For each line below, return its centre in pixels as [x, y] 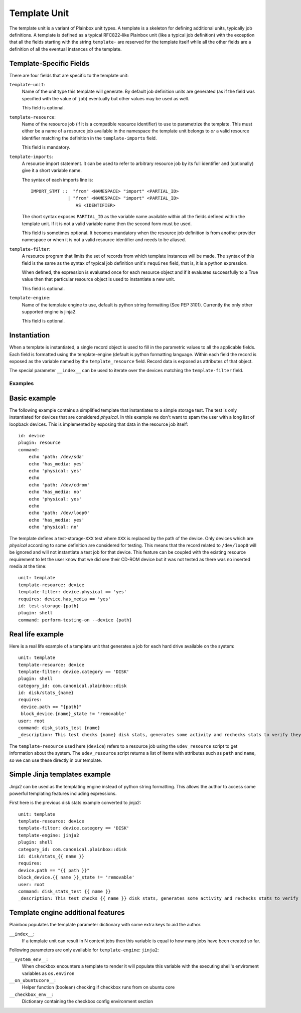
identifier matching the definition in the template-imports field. [89, 138]
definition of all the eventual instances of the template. [65, 49]
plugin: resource [39, 443]
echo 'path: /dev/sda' [56, 457]
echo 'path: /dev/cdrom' [59, 485]
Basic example [33, 398]
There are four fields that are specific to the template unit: [69, 75]
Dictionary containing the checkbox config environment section [87, 1001]
